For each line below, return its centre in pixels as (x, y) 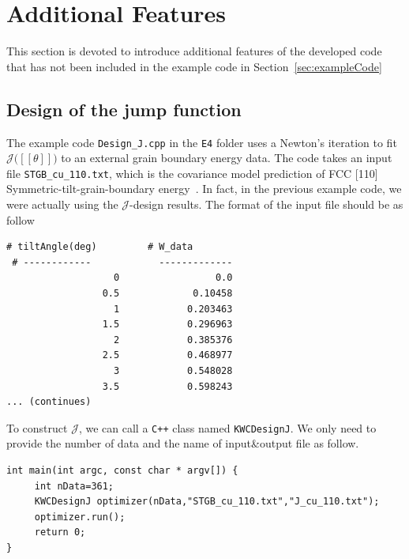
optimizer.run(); (80, 517)
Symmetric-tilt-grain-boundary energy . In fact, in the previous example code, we (204, 189)
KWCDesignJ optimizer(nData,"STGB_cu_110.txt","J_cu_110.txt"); (207, 502)
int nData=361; (74, 486)
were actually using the (62, 204)
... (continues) (49, 402)
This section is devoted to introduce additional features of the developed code (194, 51)
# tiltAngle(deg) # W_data (100, 247)
